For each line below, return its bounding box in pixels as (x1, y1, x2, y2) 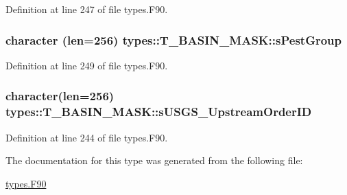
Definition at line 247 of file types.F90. (5, 2, 168, 16)
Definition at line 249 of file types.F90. (5, 58, 168, 72)
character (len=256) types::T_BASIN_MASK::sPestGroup (5, 31, 342, 48)
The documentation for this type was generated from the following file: (5, 153, 303, 168)
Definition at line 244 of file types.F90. (5, 130, 168, 144)
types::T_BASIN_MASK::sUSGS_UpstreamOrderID (5, 103, 312, 120)
